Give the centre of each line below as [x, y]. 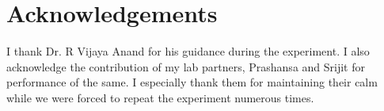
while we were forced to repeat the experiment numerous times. [160, 97]
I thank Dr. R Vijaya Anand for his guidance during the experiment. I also [188, 51]
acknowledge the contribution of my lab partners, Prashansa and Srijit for [186, 66]
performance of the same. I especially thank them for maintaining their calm [192, 82]
